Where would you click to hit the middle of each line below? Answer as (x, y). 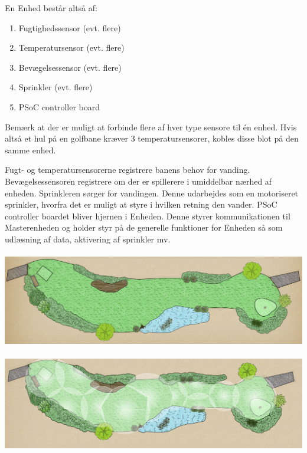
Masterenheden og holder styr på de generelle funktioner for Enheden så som (144, 227)
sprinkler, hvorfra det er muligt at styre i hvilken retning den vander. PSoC (141, 204)
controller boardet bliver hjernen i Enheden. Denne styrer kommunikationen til (148, 216)
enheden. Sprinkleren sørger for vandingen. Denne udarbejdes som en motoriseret (152, 193)
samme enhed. (30, 150)
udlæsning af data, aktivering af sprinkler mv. (88, 239)
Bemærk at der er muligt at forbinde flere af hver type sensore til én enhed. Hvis (151, 127)
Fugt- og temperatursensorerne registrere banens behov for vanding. (128, 170)
